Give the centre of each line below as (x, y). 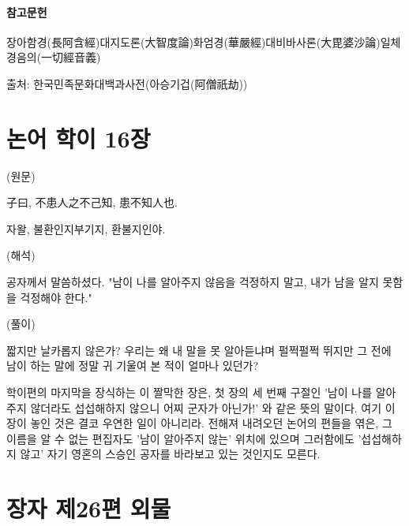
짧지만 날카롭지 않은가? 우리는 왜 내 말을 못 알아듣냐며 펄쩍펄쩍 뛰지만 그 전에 (199, 350)
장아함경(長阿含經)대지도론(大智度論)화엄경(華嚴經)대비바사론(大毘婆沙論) (193, 41)
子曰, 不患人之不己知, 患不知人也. (92, 202)
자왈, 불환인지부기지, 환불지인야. (86, 228)
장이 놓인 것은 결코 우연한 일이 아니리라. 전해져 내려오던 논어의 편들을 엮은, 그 (199, 423)
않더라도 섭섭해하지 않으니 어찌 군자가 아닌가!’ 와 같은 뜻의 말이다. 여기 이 (213, 407)
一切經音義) (71, 57)
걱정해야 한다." (56, 297)
